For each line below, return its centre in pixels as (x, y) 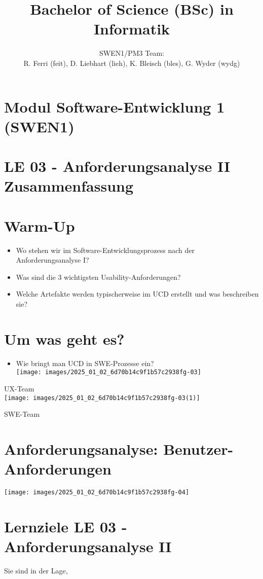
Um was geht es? (64, 338)
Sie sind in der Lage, (36, 571)
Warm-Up (40, 225)
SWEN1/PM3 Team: (132, 53)
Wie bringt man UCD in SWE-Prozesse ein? (85, 363)
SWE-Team (22, 414)
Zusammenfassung (69, 186)
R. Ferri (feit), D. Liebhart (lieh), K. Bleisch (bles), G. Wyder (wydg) (132, 63)
